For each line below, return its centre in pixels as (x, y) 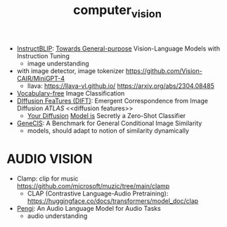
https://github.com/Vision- (164, 71)
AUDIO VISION (50, 158)
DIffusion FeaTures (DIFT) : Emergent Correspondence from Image (112, 100)
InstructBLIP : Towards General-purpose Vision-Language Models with (118, 48)
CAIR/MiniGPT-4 (40, 78)
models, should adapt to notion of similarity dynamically (108, 130)
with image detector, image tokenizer (70, 71)
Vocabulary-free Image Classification (71, 93)
